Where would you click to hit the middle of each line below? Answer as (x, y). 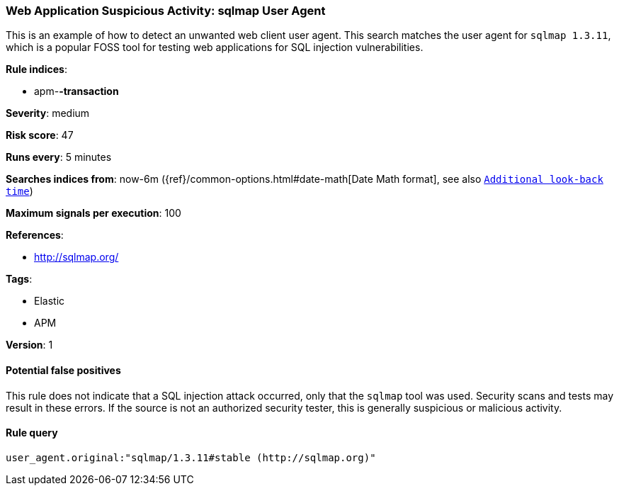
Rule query (32, 433)
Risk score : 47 (40, 135)
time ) (19, 191)
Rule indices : (36, 69)
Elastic (50, 301)
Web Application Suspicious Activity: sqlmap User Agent (166, 11)
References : (35, 235)
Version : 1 (29, 345)
